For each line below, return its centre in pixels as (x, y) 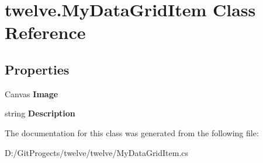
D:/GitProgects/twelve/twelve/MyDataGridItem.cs (97, 152)
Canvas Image (32, 93)
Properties (37, 69)
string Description (40, 113)
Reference (45, 32)
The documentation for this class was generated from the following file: (132, 132)
